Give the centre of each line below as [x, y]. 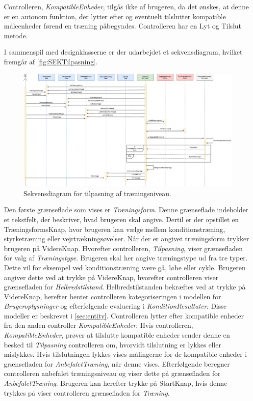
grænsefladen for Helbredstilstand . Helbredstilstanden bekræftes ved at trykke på [125, 287]
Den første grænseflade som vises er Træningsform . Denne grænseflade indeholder [126, 210]
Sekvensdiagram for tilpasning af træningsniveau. [98, 193]
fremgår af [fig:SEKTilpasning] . [51, 61]
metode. [16, 35]
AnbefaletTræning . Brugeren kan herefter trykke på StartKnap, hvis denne [116, 383]
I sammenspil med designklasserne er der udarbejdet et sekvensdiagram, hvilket [123, 52]
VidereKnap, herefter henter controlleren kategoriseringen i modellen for [113, 296]
